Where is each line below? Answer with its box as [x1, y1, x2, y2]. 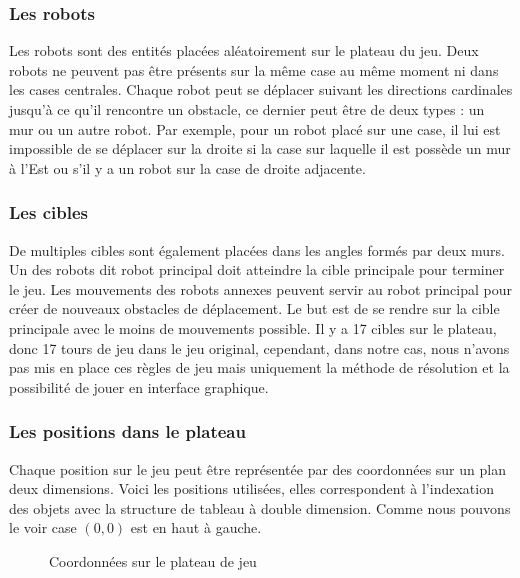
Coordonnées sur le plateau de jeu [49, 550, 257, 571]
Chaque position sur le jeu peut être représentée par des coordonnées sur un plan [9, 458, 506, 479]
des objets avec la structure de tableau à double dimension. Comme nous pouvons [9, 497, 511, 518]
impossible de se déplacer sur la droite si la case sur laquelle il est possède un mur [9, 138, 511, 159]
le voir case [9, 517, 77, 538]
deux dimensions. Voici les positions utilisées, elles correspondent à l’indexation [9, 478, 494, 499]
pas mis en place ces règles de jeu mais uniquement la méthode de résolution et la [9, 357, 510, 378]
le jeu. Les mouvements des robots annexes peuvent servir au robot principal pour [9, 278, 512, 299]
